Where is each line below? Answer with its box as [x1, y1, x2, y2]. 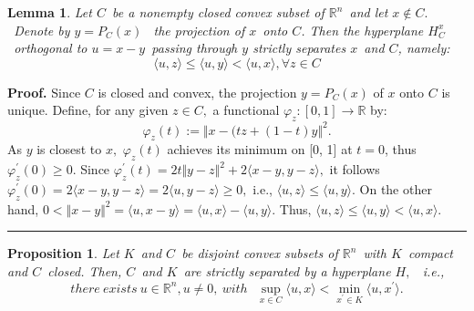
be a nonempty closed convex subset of [112, 3, 325, 21]
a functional [212, 100, 280, 119]
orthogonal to [14, 38, 88, 57]
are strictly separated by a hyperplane [183, 262, 391, 281]
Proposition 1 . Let [7, 244, 119, 263]
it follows [329, 160, 380, 179]
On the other [359, 180, 432, 199]
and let [349, 3, 388, 21]
